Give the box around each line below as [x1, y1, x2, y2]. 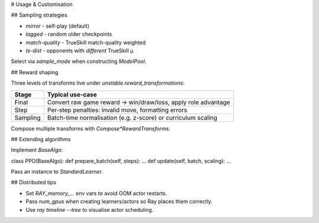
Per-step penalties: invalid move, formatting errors [47, 106, 187, 114]
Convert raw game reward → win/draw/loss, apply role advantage [47, 98, 230, 106]
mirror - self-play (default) [25, 22, 90, 29]
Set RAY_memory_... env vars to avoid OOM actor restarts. [25, 189, 168, 197]
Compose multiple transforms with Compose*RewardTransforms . [11, 125, 171, 132]
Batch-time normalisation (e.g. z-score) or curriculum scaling [47, 114, 218, 122]
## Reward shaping [11, 68, 58, 76]
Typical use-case [47, 90, 97, 98]
